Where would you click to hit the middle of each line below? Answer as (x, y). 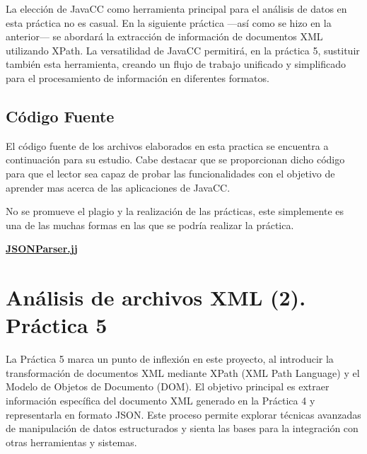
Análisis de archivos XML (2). (156, 297)
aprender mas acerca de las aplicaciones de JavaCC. (118, 187)
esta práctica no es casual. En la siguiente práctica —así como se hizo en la (169, 22)
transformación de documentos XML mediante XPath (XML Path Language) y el (183, 372)
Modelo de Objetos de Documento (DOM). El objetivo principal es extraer (168, 386)
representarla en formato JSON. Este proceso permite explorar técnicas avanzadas (183, 414)
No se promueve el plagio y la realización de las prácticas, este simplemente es (175, 211)
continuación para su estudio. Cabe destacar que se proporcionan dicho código (175, 159)
